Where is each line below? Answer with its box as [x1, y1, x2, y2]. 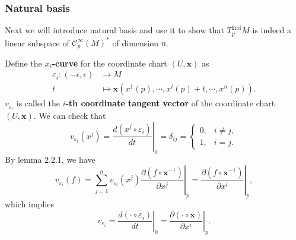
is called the [16, 97, 60, 109]
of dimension [112, 36, 158, 49]
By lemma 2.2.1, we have [5, 153, 96, 165]
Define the [5, 56, 42, 69]
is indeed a [252, 24, 291, 36]
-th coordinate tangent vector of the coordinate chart [65, 97, 275, 109]
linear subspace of [5, 36, 69, 49]
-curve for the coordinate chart [52, 56, 167, 69]
